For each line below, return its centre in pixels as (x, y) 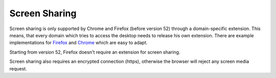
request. (18, 68)
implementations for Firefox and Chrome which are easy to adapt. (78, 43)
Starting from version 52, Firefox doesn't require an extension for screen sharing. (95, 52)
